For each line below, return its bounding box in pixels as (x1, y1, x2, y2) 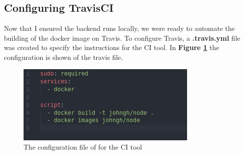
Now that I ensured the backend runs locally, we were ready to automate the (4, 23, 235, 33)
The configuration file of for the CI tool (24, 142, 142, 152)
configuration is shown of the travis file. (4, 52, 123, 62)
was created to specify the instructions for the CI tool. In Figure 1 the (4, 42, 219, 52)
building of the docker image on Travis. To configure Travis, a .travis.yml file (4, 32, 241, 43)
